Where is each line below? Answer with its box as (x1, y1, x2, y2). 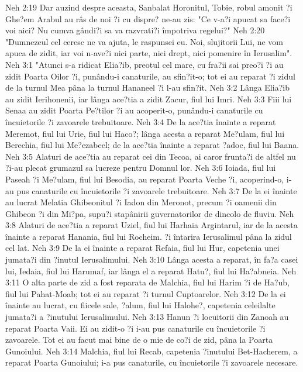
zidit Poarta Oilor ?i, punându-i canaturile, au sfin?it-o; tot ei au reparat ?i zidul (5, 70, 295, 82)
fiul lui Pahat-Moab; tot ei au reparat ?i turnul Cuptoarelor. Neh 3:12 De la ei (5, 287, 286, 299)
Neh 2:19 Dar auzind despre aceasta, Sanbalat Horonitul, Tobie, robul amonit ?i (5, 1, 292, 13)
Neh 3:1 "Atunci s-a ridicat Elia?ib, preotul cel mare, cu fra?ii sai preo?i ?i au (5, 58, 284, 70)
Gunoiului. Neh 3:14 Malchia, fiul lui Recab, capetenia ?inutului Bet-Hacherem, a (5, 345, 298, 357)
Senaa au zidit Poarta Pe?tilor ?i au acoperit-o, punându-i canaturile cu (5, 104, 263, 116)
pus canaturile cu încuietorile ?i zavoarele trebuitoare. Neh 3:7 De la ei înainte (16, 184, 297, 197)
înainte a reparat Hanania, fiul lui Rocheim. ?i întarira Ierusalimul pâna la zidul (5, 230, 292, 242)
